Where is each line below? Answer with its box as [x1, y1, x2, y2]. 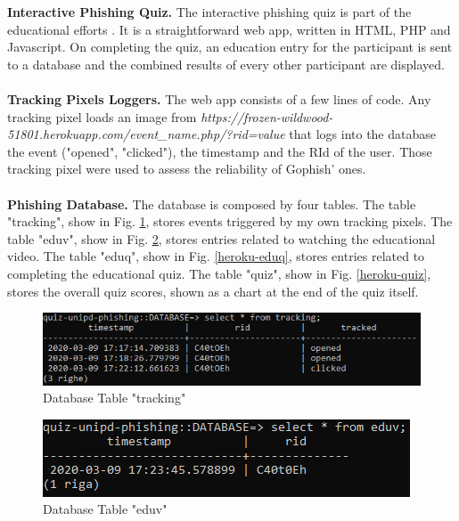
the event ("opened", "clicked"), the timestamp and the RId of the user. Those [7, 142, 432, 160]
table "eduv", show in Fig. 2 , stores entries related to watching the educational [7, 229, 436, 248]
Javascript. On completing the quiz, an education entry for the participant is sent [7, 37, 453, 56]
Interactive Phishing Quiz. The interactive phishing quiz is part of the [7, 3, 412, 20]
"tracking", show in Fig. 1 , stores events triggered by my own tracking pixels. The [7, 212, 453, 231]
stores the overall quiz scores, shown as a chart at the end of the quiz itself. [7, 281, 419, 300]
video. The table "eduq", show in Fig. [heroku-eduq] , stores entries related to [7, 247, 425, 265]
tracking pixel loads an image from [7, 107, 197, 126]
